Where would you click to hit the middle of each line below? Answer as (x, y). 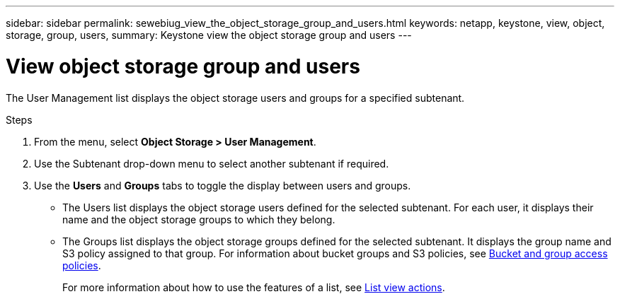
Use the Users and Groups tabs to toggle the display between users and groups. (223, 185)
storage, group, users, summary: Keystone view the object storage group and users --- (209, 35)
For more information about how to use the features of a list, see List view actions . (254, 287)
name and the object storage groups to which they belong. (199, 219)
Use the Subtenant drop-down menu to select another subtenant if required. (212, 163)
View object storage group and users (183, 66)
